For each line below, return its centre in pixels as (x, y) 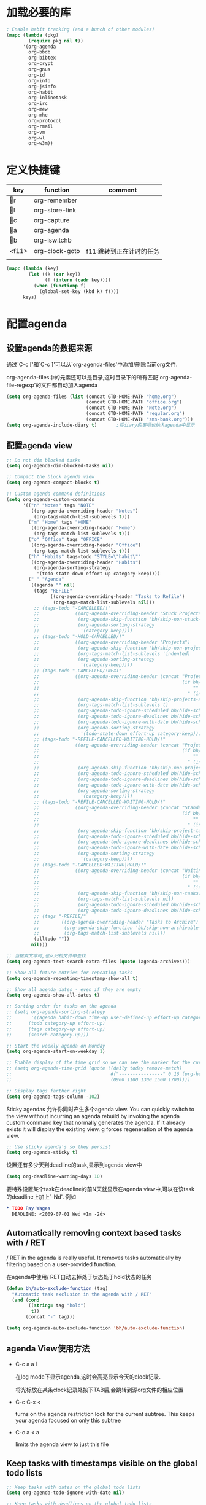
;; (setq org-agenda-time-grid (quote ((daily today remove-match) (94, 1068)
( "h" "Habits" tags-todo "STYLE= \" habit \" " (85, 556)
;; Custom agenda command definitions (56, 494)
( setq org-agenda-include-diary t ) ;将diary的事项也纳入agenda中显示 (101, 425)
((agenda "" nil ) (53, 585)
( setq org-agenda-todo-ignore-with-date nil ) (65, 1493)
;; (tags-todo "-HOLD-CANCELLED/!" (79, 636)
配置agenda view (39, 446)
